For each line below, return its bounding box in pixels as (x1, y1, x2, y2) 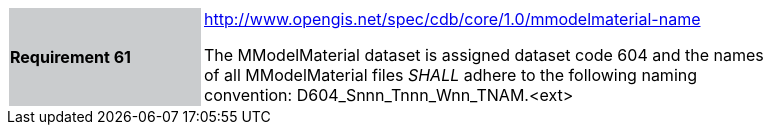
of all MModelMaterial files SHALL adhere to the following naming (204, 65, 698, 85)
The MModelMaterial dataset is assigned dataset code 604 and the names (204, 45, 764, 65)
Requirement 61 (10, 47, 131, 67)
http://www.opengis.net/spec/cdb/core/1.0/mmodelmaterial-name (204, 9, 701, 29)
